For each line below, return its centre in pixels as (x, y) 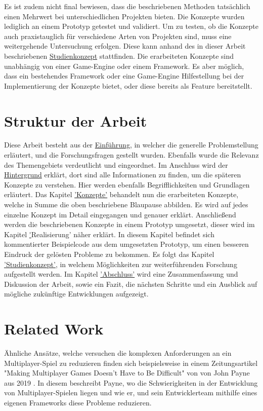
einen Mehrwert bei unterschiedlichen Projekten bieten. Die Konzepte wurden (124, 16)
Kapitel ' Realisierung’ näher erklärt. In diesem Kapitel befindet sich (109, 234)
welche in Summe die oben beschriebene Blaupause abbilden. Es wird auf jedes (126, 204)
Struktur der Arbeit (76, 120)
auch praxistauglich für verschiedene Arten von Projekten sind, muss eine (118, 36)
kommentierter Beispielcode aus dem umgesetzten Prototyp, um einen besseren (126, 244)
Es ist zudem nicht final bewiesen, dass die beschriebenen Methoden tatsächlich (127, 6)
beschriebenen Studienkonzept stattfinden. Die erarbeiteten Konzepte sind (119, 55)
